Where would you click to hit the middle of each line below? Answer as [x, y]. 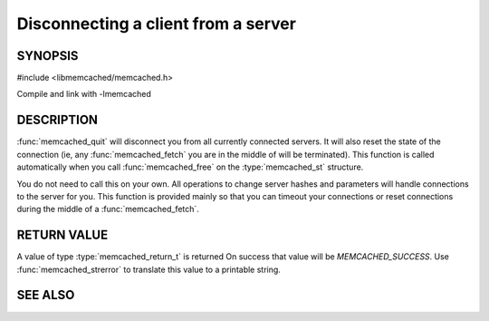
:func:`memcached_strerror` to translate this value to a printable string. [149, 269]
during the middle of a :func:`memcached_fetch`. [108, 209]
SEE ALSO [46, 295]
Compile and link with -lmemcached [84, 94]
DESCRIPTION [58, 120]
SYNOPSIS [48, 56]
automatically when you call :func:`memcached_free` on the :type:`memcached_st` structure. [190, 167]
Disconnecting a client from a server [156, 24]
